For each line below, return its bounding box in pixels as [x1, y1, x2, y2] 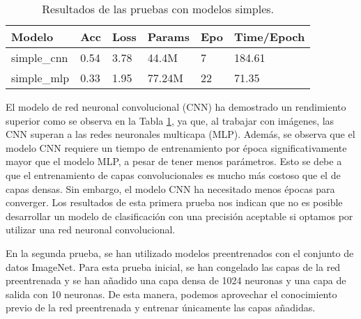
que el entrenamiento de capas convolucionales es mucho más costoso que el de [6, 167, 341, 182]
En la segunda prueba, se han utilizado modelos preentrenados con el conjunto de [6, 245, 354, 260]
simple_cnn [11, 49, 68, 65]
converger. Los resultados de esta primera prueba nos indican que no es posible [6, 195, 343, 210]
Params [147, 29, 190, 45]
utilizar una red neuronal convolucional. [6, 222, 176, 237]
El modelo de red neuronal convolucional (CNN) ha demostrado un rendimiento [6, 100, 346, 114]
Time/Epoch [233, 29, 305, 45]
